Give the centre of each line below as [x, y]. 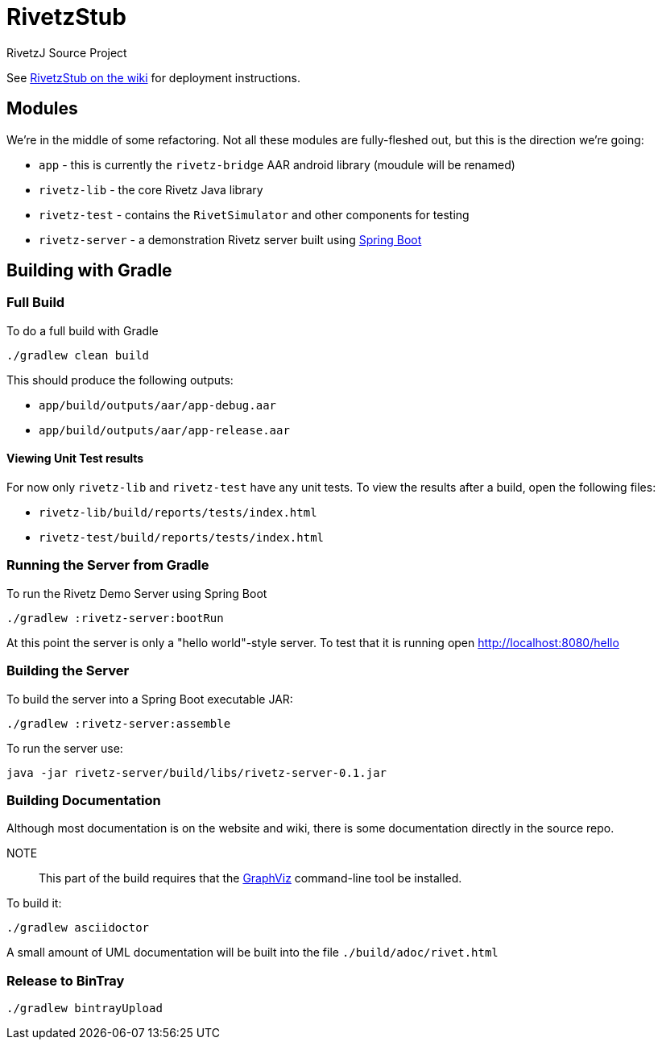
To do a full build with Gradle [83, 330]
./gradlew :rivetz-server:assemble [119, 723]
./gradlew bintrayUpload [85, 1009]
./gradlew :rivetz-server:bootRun [115, 618]
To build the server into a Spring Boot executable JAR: [150, 699]
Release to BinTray [66, 980]
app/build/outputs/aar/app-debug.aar [158, 405]
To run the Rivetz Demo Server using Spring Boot [137, 593]
